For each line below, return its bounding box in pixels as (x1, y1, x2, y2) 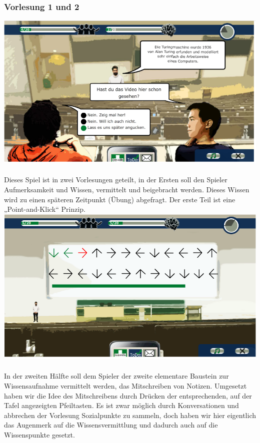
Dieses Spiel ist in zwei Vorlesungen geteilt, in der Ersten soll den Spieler (4, 174, 227, 185)
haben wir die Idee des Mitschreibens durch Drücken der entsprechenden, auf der (4, 390, 252, 401)
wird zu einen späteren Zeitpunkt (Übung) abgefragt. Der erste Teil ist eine (4, 194, 235, 204)
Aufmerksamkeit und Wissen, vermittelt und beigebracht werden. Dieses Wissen (4, 184, 249, 195)
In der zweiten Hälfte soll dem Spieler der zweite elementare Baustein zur (4, 371, 229, 381)
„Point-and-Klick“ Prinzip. (4, 204, 86, 214)
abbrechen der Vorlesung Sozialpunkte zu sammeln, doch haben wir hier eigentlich (4, 410, 256, 420)
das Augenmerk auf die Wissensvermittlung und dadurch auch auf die (4, 420, 218, 430)
